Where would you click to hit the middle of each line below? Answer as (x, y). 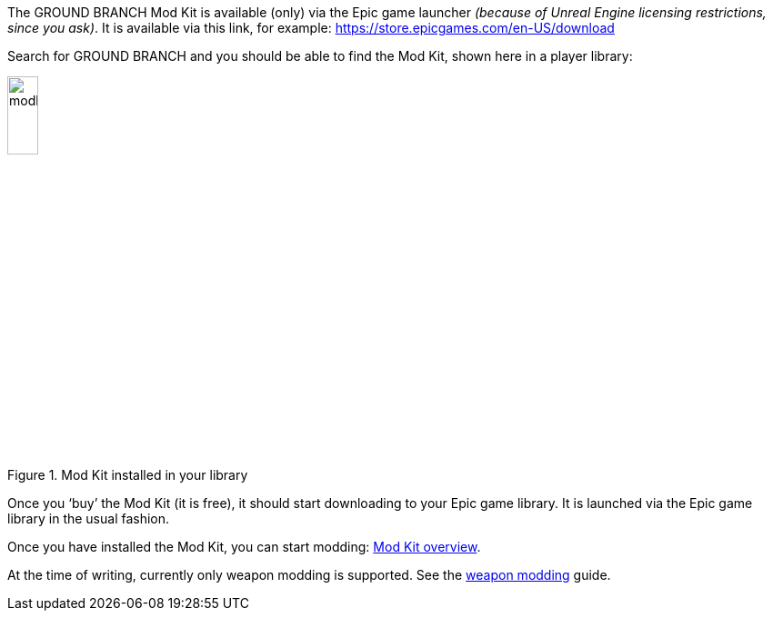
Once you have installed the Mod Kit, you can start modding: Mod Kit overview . (244, 547)
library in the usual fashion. (89, 519)
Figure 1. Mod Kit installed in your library (128, 475)
